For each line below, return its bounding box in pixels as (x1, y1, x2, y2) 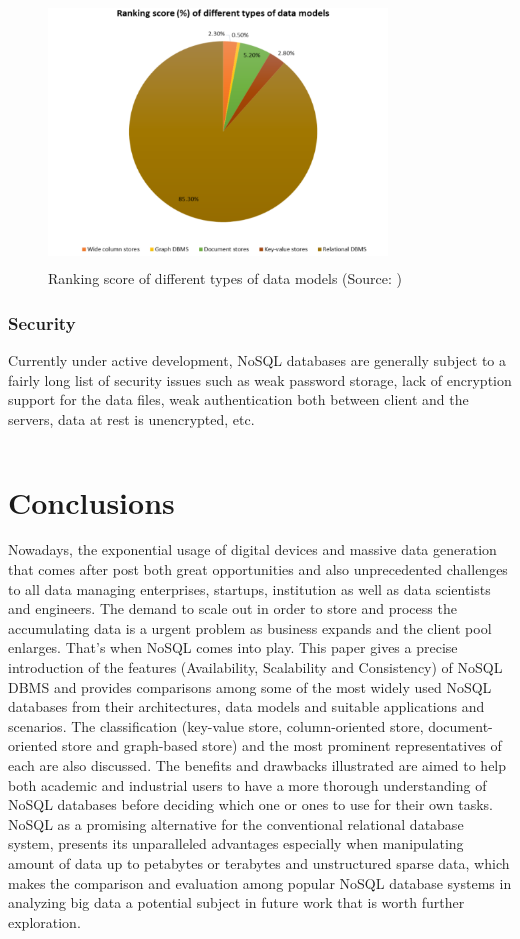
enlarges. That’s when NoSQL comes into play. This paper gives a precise (8, 637, 458, 658)
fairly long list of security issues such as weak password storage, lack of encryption (8, 369, 512, 390)
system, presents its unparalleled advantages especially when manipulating (8, 833, 464, 854)
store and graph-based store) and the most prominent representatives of (62, 735, 502, 756)
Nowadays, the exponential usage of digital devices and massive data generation (8, 539, 497, 560)
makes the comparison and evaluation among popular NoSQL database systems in (8, 872, 512, 893)
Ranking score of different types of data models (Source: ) (48, 268, 403, 289)
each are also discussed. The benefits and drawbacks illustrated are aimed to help (8, 755, 507, 775)
